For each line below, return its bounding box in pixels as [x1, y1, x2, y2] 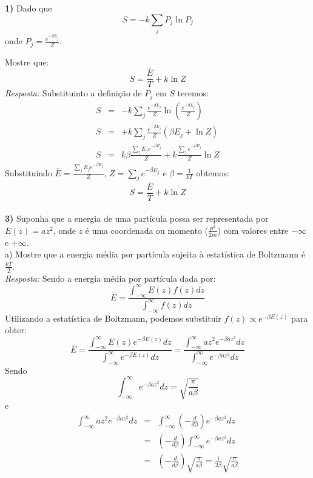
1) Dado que [5, 2, 52, 14]
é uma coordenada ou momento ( [85, 224, 209, 236]
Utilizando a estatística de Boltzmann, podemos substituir [5, 311, 221, 324]
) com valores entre [217, 224, 289, 236]
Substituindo [5, 166, 52, 179]
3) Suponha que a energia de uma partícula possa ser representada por [5, 212, 269, 225]
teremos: [177, 87, 209, 99]
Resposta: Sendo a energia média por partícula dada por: [5, 271, 216, 284]
